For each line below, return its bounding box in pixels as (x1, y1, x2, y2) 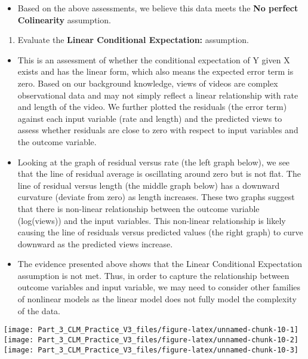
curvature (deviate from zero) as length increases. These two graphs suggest (17, 191, 295, 203)
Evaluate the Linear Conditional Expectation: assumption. (17, 33, 249, 46)
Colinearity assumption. (17, 13, 111, 26)
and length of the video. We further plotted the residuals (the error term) (17, 100, 287, 113)
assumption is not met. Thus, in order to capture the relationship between (17, 269, 289, 281)
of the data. (17, 304, 60, 317)
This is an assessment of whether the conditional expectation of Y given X (17, 53, 290, 66)
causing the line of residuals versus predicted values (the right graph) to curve (17, 226, 303, 238)
